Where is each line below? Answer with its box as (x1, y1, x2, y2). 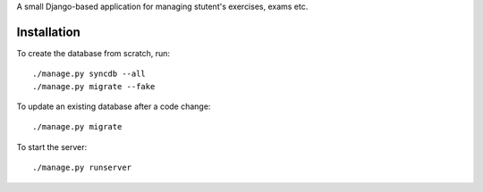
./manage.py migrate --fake (32, 81, 156, 91)
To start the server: (16, 141, 88, 152)
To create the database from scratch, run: (16, 47, 170, 58)
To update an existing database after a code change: (16, 101, 211, 112)
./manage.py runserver (32, 163, 132, 173)
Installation (16, 24, 80, 39)
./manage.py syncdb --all (32, 69, 147, 79)
